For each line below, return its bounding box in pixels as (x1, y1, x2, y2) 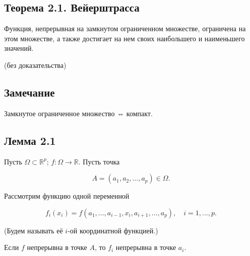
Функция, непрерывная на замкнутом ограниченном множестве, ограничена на (4, 23, 246, 34)
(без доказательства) (4, 59, 67, 70)
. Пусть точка (78, 156, 120, 166)
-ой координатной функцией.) (68, 225, 158, 235)
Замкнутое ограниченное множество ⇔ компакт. (4, 108, 153, 118)
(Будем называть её (4, 225, 63, 235)
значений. (4, 43, 34, 53)
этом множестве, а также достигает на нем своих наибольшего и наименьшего (4, 33, 245, 43)
